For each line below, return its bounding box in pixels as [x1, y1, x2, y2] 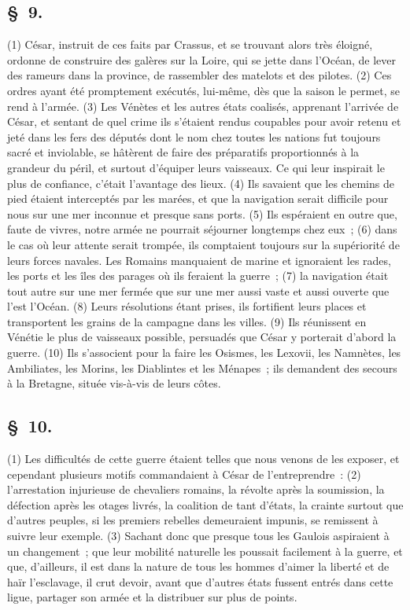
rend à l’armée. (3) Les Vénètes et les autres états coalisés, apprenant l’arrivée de [7, 97, 399, 114]
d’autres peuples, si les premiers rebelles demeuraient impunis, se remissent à [7, 512, 379, 528]
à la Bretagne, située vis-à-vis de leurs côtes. [7, 375, 221, 391]
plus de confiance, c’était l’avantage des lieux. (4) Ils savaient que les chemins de [7, 175, 394, 191]
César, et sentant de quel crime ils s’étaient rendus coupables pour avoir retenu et [7, 113, 401, 130]
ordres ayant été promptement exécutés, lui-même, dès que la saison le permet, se [7, 82, 401, 98]
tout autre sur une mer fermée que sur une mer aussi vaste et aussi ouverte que [7, 282, 390, 299]
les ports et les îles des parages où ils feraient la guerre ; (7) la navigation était [7, 267, 389, 284]
